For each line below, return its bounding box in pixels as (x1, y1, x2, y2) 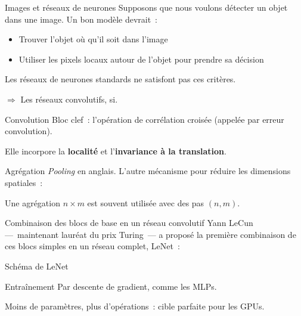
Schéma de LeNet (5, 259, 69, 272)
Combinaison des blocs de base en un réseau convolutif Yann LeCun (5, 216, 253, 229)
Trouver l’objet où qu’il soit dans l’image (18, 33, 168, 45)
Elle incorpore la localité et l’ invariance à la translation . (5, 144, 226, 157)
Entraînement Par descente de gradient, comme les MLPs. (5, 280, 217, 292)
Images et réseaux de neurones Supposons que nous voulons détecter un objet (5, 1, 288, 13)
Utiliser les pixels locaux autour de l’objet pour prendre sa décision (18, 52, 264, 65)
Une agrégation (5, 196, 60, 209)
